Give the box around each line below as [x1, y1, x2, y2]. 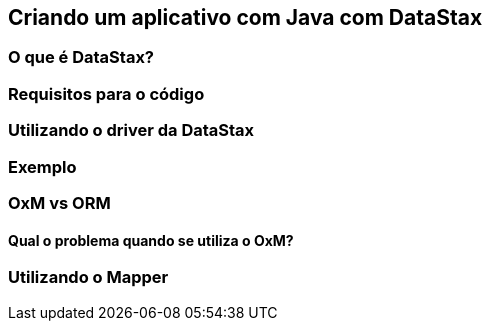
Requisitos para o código [8, 83, 205, 104]
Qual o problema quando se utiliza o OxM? [8, 231, 294, 249]
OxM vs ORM [8, 192, 111, 213]
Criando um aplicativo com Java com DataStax [8, 5, 483, 30]
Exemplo [8, 156, 77, 177]
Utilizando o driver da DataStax [8, 120, 255, 141]
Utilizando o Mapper [8, 267, 169, 288]
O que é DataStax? [8, 47, 155, 68]
